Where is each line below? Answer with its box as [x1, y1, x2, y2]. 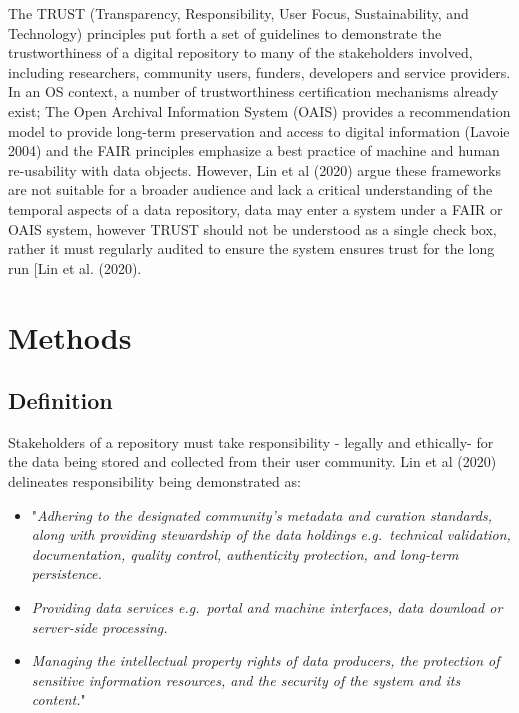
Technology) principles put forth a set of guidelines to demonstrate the [8, 22, 442, 43]
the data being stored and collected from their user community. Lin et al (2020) [8, 451, 497, 472]
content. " [31, 689, 86, 710]
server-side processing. [31, 616, 168, 637]
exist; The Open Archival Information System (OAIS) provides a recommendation [8, 100, 511, 121]
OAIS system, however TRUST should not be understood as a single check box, [8, 218, 497, 239]
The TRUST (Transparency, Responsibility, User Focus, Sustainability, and [8, 3, 469, 23]
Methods [8, 316, 132, 357]
